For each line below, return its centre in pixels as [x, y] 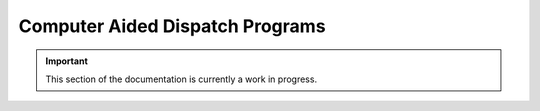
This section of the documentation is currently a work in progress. [181, 79]
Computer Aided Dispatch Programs [172, 26]
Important [67, 61]
